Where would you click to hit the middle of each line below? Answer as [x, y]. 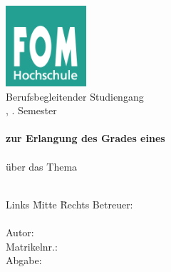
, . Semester [31, 110]
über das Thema [42, 166]
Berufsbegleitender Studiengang [75, 96]
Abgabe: [24, 260]
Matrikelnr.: [32, 246]
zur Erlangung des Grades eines [85, 138]
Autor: [20, 232]
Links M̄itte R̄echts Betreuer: [69, 204]
